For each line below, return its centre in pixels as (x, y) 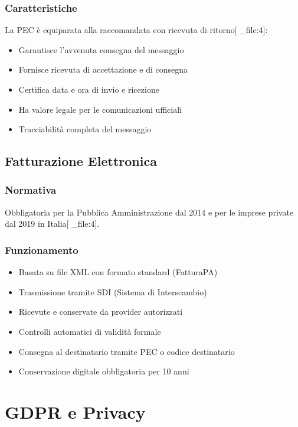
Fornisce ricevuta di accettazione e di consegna (103, 69)
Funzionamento (42, 250)
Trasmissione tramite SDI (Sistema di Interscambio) (113, 291)
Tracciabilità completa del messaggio (85, 129)
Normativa (31, 190)
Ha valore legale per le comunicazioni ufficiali (100, 109)
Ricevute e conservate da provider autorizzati (101, 312)
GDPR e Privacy (75, 411)
